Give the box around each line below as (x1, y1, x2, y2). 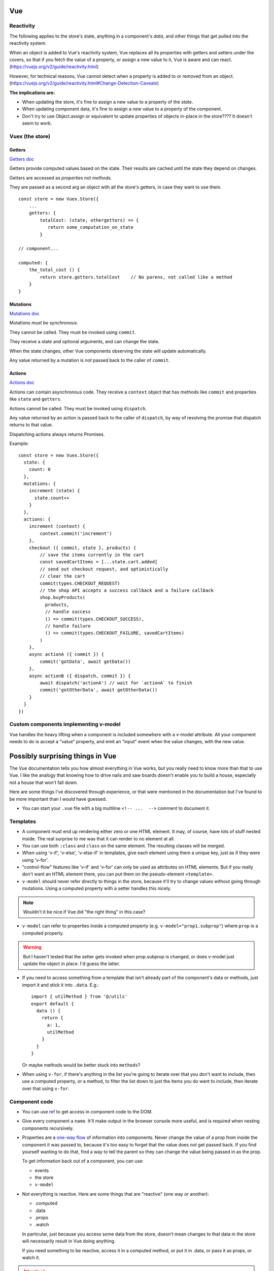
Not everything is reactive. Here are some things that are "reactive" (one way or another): (22, 1191, 209, 1197)
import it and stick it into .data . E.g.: (22, 982, 99, 988)
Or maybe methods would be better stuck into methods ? (22, 1062, 141, 1068)
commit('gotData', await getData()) (40, 658, 131, 664)
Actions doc (9, 379, 35, 386)
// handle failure (45, 623, 91, 629)
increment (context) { (28, 524, 86, 529)
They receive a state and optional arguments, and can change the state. (9, 339, 160, 345)
